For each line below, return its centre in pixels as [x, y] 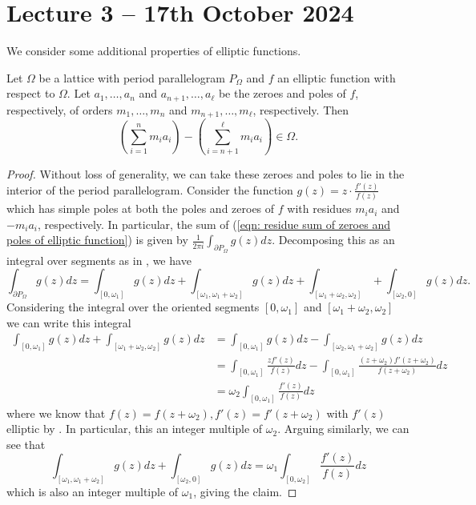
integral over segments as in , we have [99, 260]
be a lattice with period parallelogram [132, 77]
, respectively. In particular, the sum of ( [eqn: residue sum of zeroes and [214, 224]
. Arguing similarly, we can [343, 429]
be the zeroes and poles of [282, 93]
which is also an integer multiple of [93, 491]
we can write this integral [69, 322]
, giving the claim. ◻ [245, 491]
